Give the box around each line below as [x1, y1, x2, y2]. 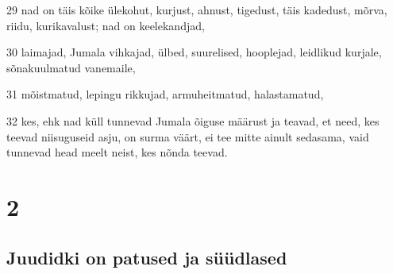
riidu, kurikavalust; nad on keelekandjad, [6, 17, 205, 33]
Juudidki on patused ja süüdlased [6, 245, 287, 269]
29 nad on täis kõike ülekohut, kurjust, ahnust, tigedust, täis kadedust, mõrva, [6, 2, 387, 17]
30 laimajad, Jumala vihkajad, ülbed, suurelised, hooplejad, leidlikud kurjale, [6, 44, 382, 60]
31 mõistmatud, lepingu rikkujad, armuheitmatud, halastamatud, [6, 86, 324, 102]
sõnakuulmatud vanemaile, [6, 59, 136, 75]
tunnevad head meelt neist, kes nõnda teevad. [6, 144, 228, 160]
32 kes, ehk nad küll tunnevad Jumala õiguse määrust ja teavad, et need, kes [6, 112, 380, 129]
